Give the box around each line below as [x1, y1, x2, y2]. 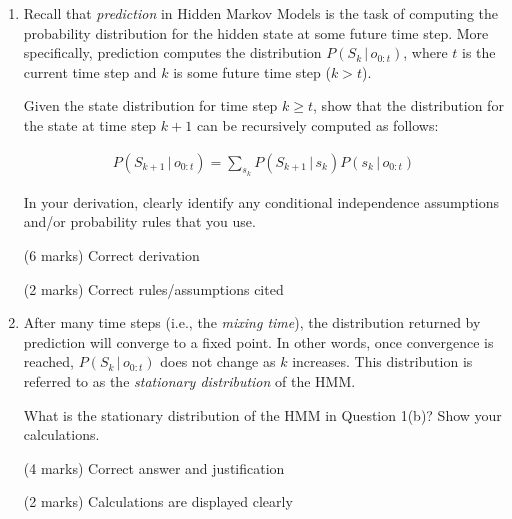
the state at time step [23, 114, 157, 135]
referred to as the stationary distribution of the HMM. [23, 370, 356, 391]
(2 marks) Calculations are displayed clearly [23, 491, 293, 512]
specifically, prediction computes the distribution [23, 42, 322, 63]
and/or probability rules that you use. [23, 211, 256, 232]
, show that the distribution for [313, 95, 504, 116]
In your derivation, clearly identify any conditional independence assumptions [23, 191, 500, 212]
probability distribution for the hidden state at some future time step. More [23, 22, 489, 43]
